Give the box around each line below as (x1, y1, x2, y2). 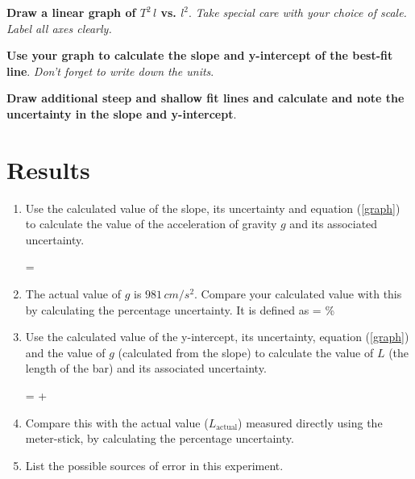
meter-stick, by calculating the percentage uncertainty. (25, 430, 294, 447)
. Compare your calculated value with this (194, 285, 402, 302)
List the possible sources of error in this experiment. (25, 456, 284, 473)
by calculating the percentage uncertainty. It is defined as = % (25, 301, 335, 318)
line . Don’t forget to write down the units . (6, 62, 214, 79)
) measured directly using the (238, 414, 383, 431)
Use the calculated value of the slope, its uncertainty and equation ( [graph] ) (25, 199, 400, 216)
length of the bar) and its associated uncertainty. (25, 360, 267, 377)
